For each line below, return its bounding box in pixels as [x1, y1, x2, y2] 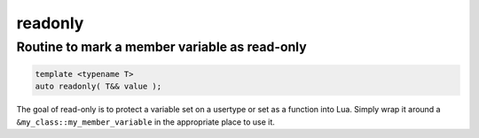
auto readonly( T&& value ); [35, 81, 162, 92]
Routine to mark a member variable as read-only [16, 39, 307, 55]
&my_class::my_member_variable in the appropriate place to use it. [16, 116, 275, 127]
